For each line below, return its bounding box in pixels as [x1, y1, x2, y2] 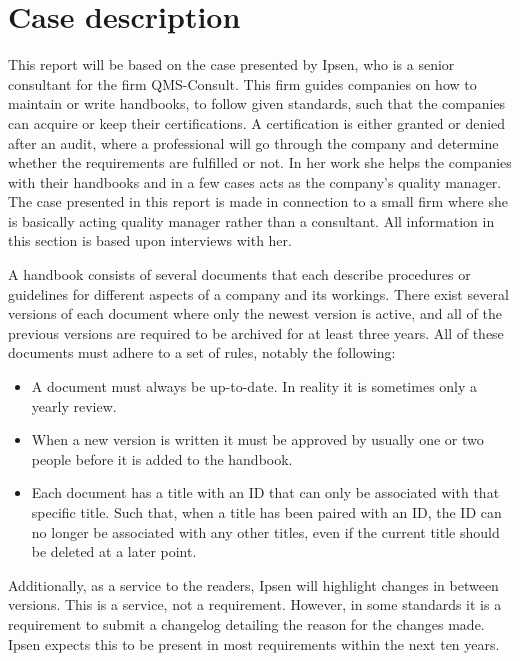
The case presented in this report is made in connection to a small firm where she [8, 191, 508, 212]
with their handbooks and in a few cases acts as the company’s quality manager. [8, 171, 502, 192]
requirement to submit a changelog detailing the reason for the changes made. [8, 613, 485, 634]
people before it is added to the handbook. [31, 448, 293, 469]
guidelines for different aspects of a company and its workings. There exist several [8, 283, 509, 304]
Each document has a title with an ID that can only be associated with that [31, 482, 500, 503]
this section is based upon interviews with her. [8, 230, 292, 251]
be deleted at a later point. [31, 541, 197, 562]
